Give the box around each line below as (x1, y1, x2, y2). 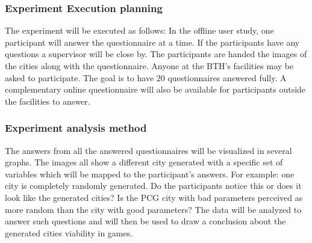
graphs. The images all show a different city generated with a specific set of (5, 156, 283, 168)
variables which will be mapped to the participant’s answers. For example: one (5, 167, 295, 180)
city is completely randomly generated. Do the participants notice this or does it (5, 179, 302, 192)
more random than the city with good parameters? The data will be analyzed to (5, 203, 302, 215)
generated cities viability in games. (5, 226, 133, 239)
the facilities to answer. (5, 94, 90, 107)
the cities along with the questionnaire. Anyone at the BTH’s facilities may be (5, 60, 294, 72)
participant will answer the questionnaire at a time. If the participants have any (5, 35, 300, 48)
